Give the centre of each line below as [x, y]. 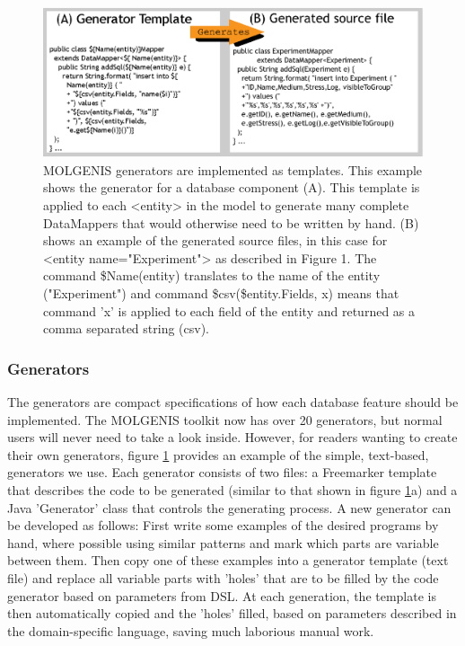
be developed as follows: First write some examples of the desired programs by [223, 525]
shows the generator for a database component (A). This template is [232, 187]
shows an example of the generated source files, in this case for [215, 240]
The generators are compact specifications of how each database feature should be [233, 402]
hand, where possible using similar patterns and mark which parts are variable [223, 542]
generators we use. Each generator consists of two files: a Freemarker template [222, 472]
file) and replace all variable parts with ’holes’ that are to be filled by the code [223, 577]
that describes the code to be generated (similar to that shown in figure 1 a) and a [232, 490]
